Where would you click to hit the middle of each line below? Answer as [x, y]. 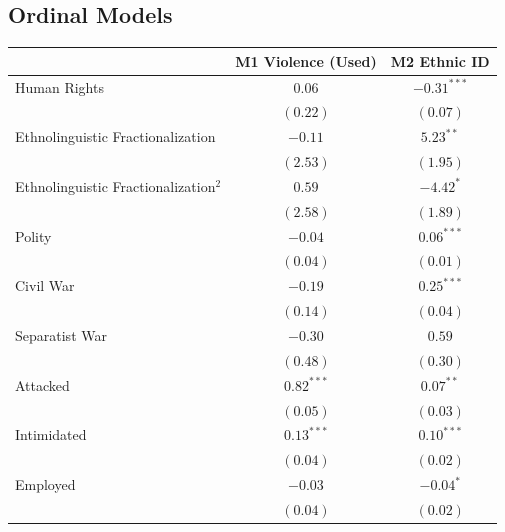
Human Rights [59, 86]
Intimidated [51, 434]
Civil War [45, 285]
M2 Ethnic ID [440, 60]
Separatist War [61, 334]
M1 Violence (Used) [306, 60]
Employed [45, 484]
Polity [33, 235]
